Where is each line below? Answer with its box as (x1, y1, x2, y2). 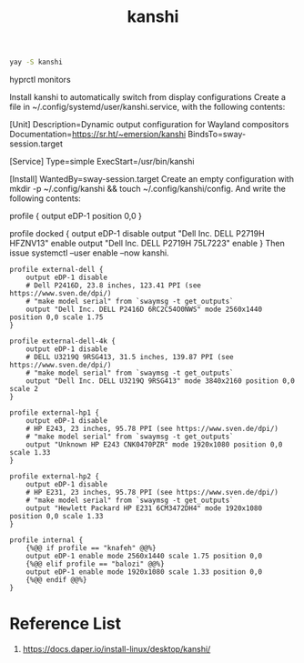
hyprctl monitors (9, 75, 71, 85)
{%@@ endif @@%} (25, 576, 88, 585)
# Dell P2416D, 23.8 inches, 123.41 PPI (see (25, 281, 202, 290)
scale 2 (9, 385, 39, 394)
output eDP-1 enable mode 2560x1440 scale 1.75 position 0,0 (25, 552, 262, 561)
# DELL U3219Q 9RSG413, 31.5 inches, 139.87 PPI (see (25, 353, 234, 362)
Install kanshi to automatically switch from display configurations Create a (9, 92, 287, 103)
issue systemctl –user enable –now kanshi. (9, 247, 170, 258)
